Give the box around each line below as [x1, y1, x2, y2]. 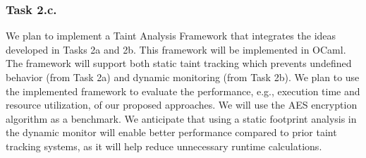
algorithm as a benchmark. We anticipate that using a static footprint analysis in [6, 111, 357, 126]
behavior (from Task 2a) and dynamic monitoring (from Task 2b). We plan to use [6, 70, 360, 84]
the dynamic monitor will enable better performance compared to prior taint [6, 125, 337, 140]
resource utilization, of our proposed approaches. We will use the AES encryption [6, 97, 358, 112]
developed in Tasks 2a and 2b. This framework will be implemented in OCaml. [6, 42, 346, 56]
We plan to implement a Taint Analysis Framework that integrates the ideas [6, 28, 336, 43]
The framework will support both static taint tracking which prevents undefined [6, 56, 352, 71]
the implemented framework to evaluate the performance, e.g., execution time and [6, 83, 360, 98]
